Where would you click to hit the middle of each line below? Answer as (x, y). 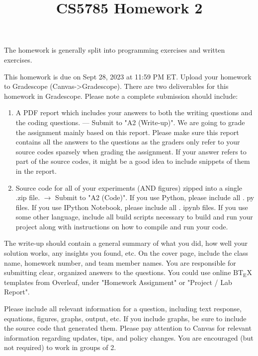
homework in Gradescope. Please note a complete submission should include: (121, 96)
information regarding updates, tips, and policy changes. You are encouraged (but (129, 337)
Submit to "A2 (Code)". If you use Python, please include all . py (155, 197)
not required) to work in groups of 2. (60, 347)
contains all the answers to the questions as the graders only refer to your (128, 142)
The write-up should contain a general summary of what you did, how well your (126, 243)
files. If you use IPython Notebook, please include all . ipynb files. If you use (132, 207)
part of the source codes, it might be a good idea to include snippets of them (133, 161)
